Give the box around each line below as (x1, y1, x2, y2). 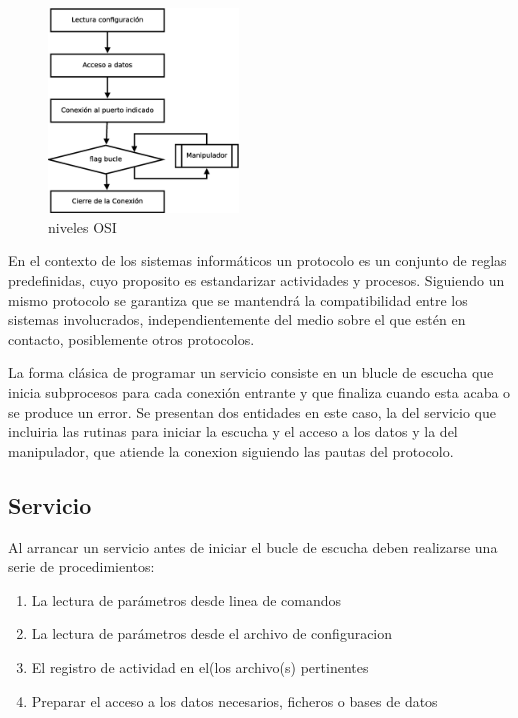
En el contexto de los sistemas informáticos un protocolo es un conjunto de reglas (8, 250, 507, 271)
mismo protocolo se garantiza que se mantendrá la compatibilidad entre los (8, 289, 468, 310)
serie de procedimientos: (8, 556, 155, 577)
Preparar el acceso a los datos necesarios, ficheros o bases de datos (31, 690, 438, 711)
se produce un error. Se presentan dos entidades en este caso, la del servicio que (8, 401, 496, 422)
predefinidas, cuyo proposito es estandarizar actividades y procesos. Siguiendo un (8, 270, 505, 290)
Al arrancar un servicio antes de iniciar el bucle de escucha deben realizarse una (8, 536, 498, 557)
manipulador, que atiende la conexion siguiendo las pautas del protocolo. (8, 440, 454, 461)
